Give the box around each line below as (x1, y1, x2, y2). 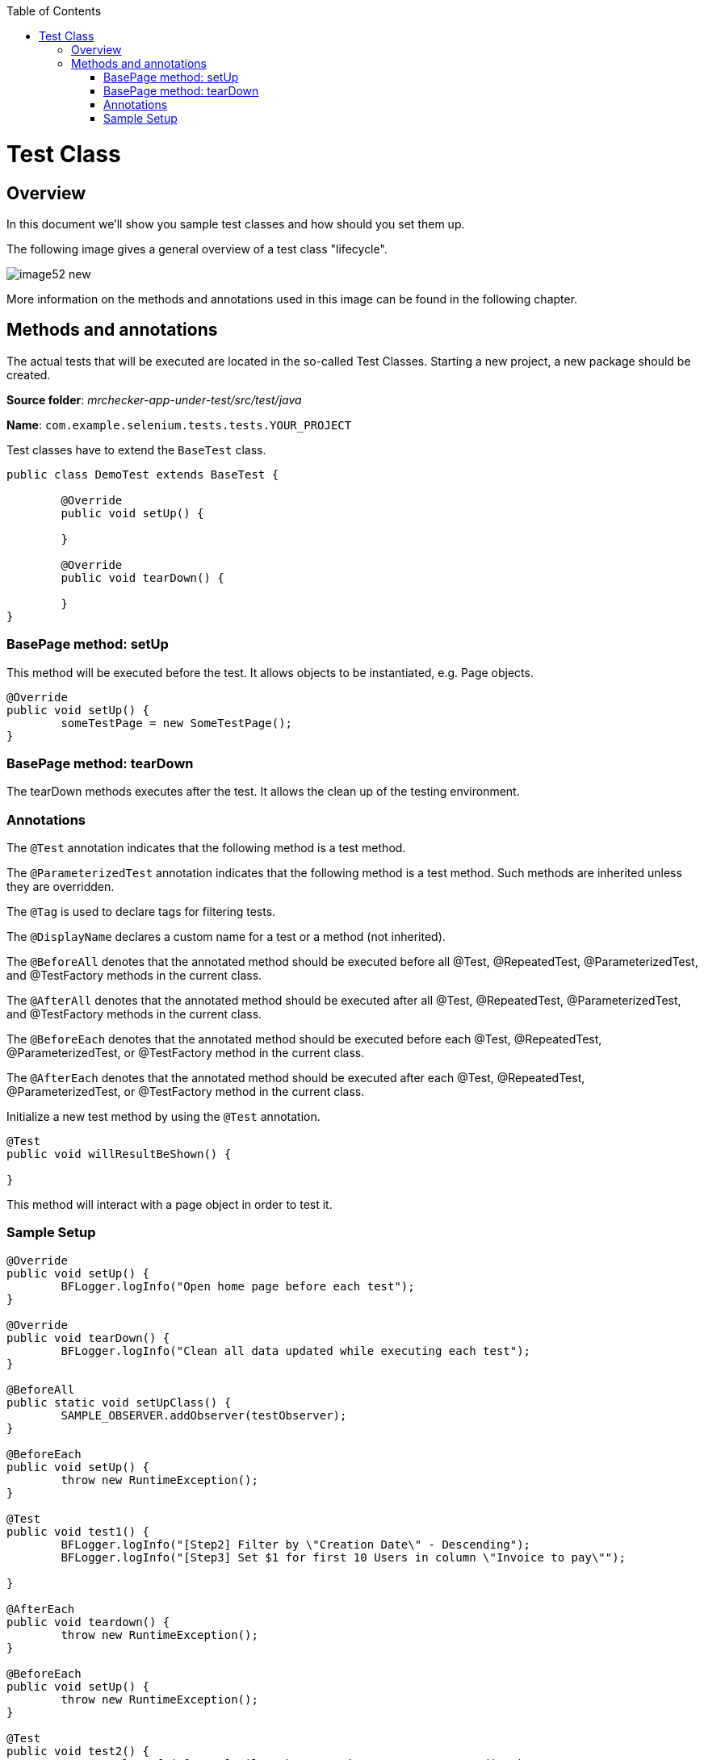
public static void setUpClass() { (6, 1395, 232, 1409)
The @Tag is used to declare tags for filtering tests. (6, 905, 276, 919)
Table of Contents (6, 4, 102, 18)
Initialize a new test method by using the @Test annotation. (6, 1110, 321, 1124)
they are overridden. (6, 880, 115, 894)
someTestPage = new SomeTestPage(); (61, 716, 293, 730)
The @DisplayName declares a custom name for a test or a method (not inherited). (6, 930, 446, 944)
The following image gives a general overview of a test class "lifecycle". (6, 241, 388, 256)
